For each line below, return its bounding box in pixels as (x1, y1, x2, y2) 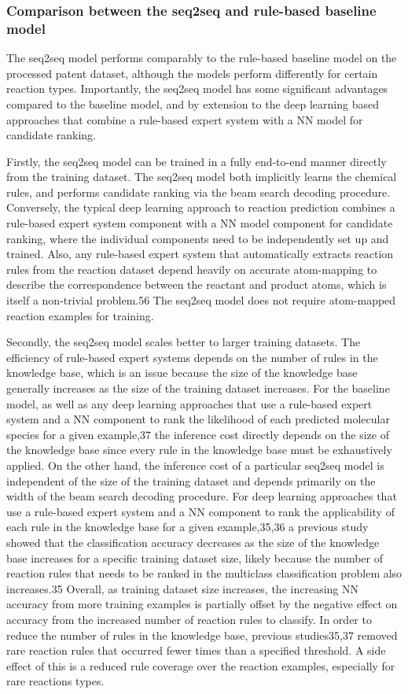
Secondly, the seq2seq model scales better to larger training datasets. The (6, 334, 361, 350)
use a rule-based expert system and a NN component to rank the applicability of (6, 503, 395, 519)
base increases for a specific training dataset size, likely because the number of (6, 549, 383, 566)
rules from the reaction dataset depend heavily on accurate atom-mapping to (6, 260, 377, 277)
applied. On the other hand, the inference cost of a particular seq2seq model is (6, 456, 384, 473)
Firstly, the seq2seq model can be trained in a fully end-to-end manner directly (6, 153, 387, 169)
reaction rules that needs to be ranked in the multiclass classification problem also (6, 565, 402, 581)
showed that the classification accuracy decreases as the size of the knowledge (6, 533, 380, 550)
